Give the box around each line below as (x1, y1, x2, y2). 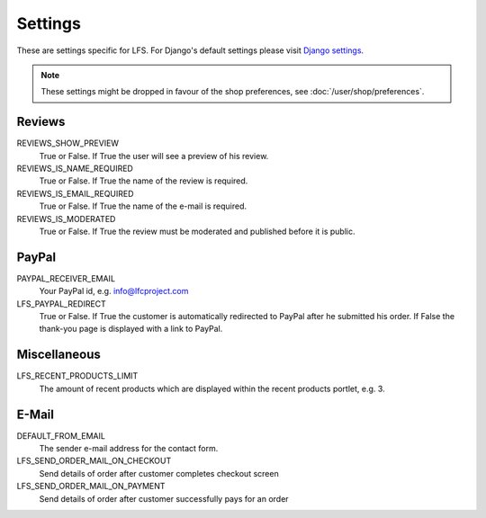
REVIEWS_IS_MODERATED (16, 213, 116, 224)
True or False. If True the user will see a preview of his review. (39, 150, 269, 161)
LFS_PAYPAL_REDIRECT (16, 298, 107, 309)
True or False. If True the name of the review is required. (39, 175, 248, 186)
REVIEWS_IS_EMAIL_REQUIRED (16, 188, 134, 199)
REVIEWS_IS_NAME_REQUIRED (16, 163, 134, 174)
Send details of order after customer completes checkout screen (39, 468, 279, 478)
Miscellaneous (16, 347, 101, 362)
